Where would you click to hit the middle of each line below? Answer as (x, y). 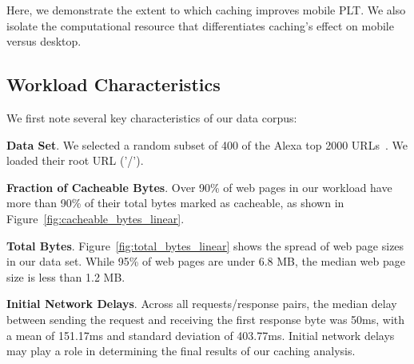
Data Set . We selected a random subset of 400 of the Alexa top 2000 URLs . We (207, 144)
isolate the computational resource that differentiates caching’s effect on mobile (200, 25)
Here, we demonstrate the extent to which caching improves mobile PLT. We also (206, 10)
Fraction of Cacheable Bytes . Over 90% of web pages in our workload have (199, 187)
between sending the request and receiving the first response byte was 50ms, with (206, 319)
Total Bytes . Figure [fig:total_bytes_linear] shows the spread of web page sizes (205, 245)
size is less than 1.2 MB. (66, 276)
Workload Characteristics (113, 84)
